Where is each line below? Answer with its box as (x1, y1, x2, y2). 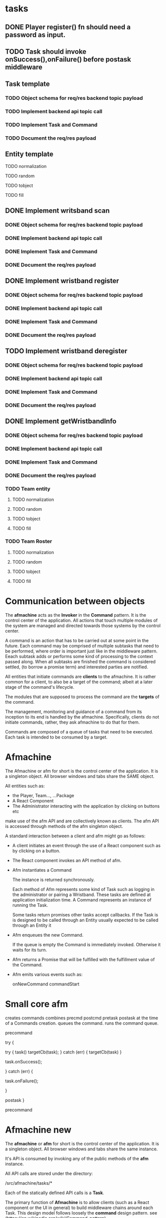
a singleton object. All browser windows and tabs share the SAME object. (5, 773, 155, 779)
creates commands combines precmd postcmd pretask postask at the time (5, 1015, 159, 1021)
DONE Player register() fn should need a (5, 23, 131, 31)
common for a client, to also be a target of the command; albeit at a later (5, 679, 153, 685)
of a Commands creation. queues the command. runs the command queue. (5, 1020, 159, 1026)
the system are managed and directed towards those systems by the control (5, 622, 161, 629)
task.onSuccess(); (5, 1058, 42, 1064)
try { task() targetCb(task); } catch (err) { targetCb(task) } (5, 1049, 122, 1055)
